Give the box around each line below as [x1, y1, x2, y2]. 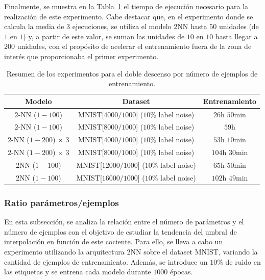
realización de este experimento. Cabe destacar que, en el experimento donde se [4, 11, 253, 21]
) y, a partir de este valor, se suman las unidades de [23, 31, 185, 41]
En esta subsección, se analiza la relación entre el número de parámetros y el [4, 216, 244, 227]
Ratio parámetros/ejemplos [4, 196, 119, 209]
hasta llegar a [215, 31, 258, 41]
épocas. [170, 266, 193, 277]
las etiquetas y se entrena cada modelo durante [4, 266, 151, 277]
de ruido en [225, 256, 261, 267]
